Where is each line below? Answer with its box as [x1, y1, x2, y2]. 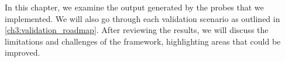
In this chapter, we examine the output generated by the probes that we [5, 1, 264, 13]
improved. [5, 46, 40, 59]
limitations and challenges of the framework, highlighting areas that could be [5, 35, 281, 47]
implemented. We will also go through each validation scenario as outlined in [5, 12, 280, 24]
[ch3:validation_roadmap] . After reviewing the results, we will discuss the [5, 24, 269, 36]
